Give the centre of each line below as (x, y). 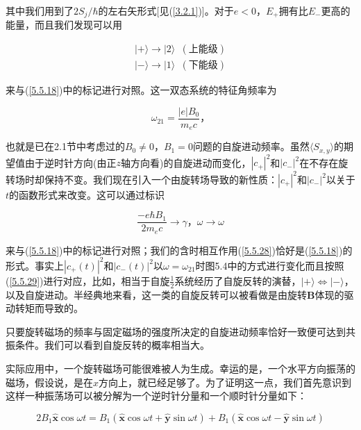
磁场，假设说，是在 (49, 382)
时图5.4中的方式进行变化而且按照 (270, 265)
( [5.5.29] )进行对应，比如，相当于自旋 (88, 280)
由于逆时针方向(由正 (70, 162)
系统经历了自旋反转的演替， (238, 280)
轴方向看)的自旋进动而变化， (186, 162)
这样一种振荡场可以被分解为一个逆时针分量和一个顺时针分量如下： (156, 396)
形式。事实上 (35, 265)
